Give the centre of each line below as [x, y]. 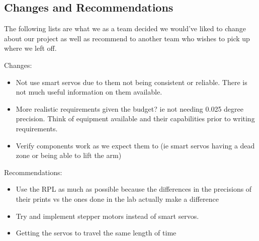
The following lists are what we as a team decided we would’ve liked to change [125, 28]
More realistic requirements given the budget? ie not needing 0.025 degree [130, 108]
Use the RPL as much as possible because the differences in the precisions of [134, 189]
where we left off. [30, 48]
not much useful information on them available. [89, 92]
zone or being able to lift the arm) [69, 155]
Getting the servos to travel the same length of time [96, 233]
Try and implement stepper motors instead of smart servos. [107, 216]
